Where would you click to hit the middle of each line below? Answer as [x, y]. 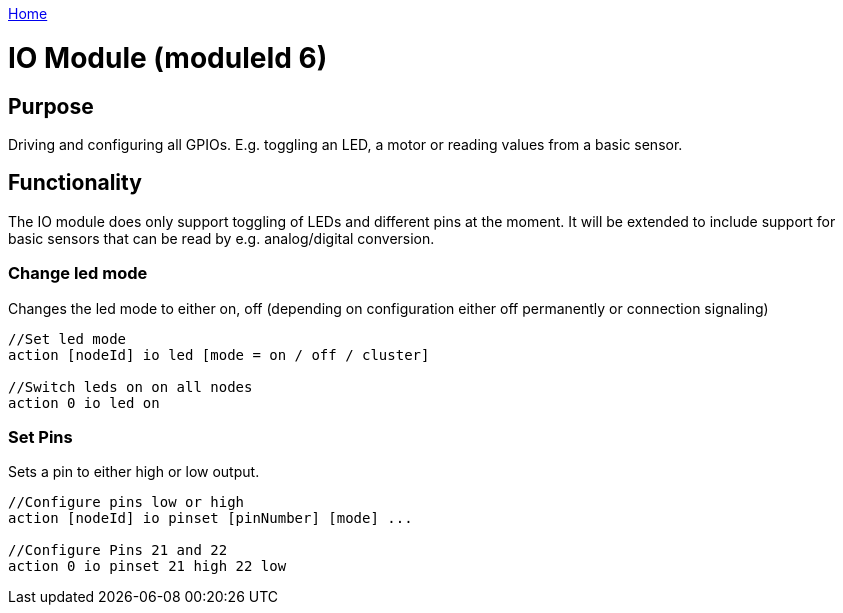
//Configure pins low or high [126, 502]
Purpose [51, 106]
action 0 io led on [84, 402]
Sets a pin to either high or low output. [134, 472]
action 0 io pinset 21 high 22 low [147, 566]
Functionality [75, 183]
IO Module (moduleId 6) [168, 57]
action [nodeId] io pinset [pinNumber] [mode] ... [210, 518]
